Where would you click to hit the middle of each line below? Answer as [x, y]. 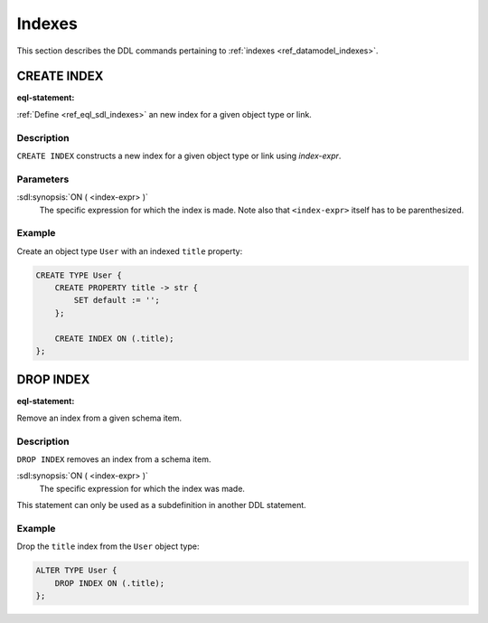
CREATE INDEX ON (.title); [115, 338]
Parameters [43, 179]
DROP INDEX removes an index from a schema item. [114, 459]
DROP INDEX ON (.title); [110, 583]
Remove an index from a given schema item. [99, 418]
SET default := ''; [117, 300]
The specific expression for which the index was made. [142, 488]
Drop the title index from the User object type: [108, 546]
